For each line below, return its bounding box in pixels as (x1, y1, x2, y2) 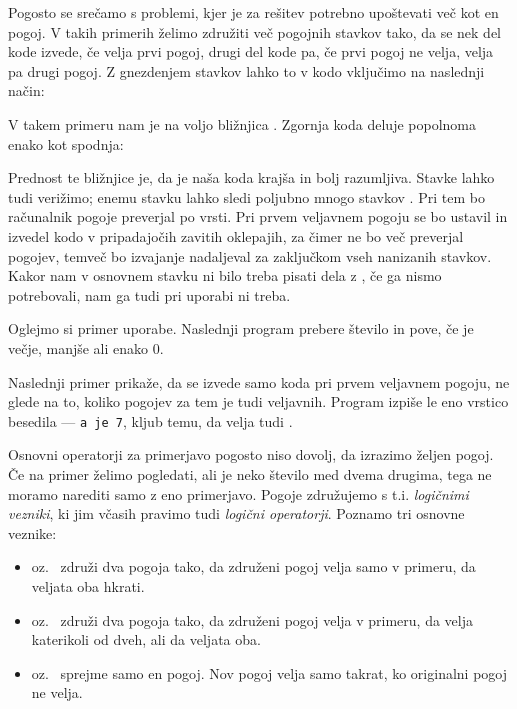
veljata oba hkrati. (31, 575, 145, 596)
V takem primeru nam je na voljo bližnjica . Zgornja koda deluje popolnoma (8, 113, 476, 134)
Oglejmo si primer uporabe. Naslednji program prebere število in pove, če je (8, 318, 474, 339)
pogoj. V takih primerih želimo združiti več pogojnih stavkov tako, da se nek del (8, 21, 502, 42)
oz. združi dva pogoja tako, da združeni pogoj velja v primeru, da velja (31, 609, 473, 630)
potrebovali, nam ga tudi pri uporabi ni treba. (8, 284, 291, 305)
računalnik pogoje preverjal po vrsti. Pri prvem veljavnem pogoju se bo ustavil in (8, 206, 508, 227)
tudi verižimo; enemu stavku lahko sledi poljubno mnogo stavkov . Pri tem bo (8, 186, 485, 207)
